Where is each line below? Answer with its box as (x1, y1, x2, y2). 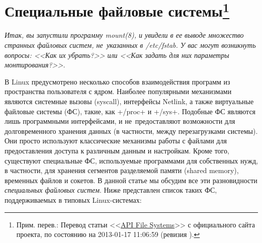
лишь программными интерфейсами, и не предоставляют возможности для (5, 116, 235, 126)
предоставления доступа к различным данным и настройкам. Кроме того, (5, 145, 229, 155)
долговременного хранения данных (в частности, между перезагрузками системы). (5, 125, 258, 136)
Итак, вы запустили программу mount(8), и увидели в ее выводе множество (5, 30, 244, 40)
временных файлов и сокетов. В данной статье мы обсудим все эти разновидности (5, 175, 257, 185)
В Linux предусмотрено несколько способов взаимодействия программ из (5, 76, 230, 87)
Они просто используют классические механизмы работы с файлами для (5, 135, 227, 146)
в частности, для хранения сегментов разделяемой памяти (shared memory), (5, 165, 239, 176)
